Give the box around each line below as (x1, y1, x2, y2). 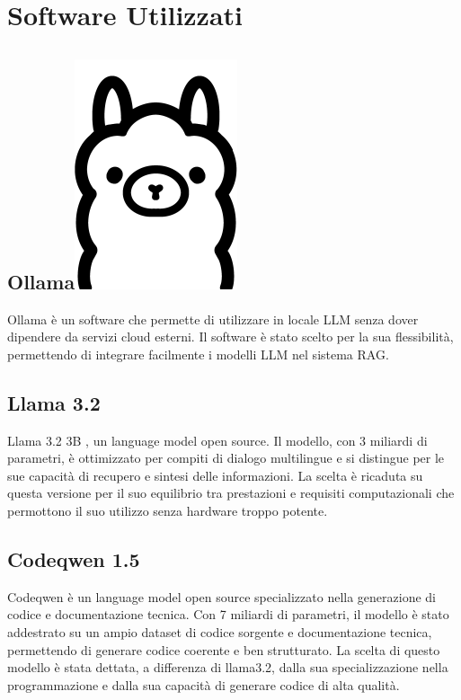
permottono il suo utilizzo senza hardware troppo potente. (7, 501, 328, 519)
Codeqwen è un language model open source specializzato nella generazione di (7, 587, 436, 606)
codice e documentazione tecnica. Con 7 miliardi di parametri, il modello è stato (7, 605, 449, 624)
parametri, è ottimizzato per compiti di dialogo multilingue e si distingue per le (7, 448, 445, 467)
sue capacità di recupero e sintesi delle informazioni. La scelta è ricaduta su (7, 465, 423, 484)
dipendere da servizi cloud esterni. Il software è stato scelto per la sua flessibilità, (7, 327, 454, 346)
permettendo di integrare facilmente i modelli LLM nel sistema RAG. (7, 344, 389, 363)
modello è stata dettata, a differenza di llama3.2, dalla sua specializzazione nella (7, 658, 448, 677)
